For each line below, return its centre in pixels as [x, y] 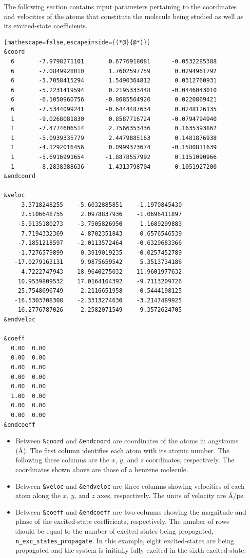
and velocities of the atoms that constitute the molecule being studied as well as [124, 16]
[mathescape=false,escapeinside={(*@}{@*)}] [77, 42]
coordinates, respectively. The [190, 460]
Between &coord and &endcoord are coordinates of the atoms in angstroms [127, 441]
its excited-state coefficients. [46, 26]
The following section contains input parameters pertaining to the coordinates [120, 6]
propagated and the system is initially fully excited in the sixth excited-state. [131, 550]
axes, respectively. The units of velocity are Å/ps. [171, 495]
